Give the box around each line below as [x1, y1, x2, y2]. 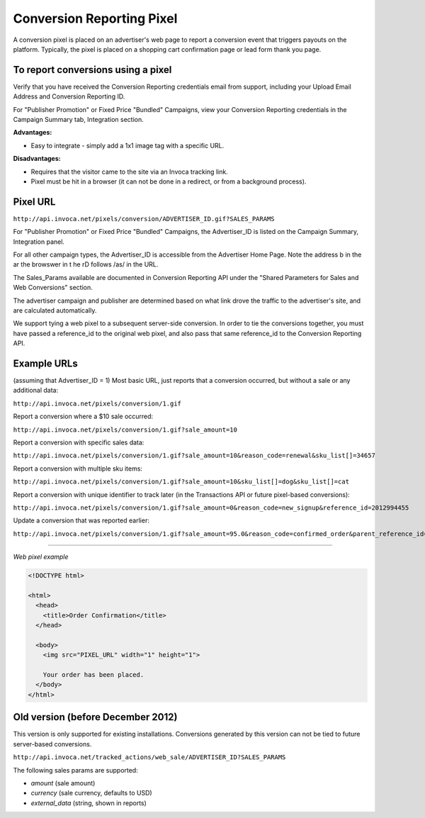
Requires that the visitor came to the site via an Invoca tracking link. [30, 167, 228, 176]
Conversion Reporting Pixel [13, 11, 178, 26]
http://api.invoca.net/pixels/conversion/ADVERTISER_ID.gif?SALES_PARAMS [13, 215, 276, 223]
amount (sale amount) [30, 778, 96, 787]
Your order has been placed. [42, 671, 144, 679]
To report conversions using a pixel [13, 64, 172, 76]
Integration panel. [13, 237, 65, 246]
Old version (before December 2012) [13, 711, 178, 723]
